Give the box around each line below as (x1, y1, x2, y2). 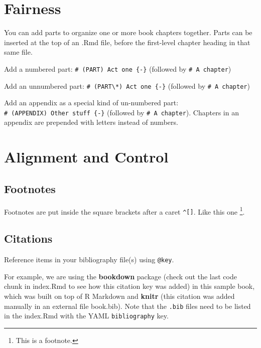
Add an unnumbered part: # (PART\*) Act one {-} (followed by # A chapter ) (4, 80, 250, 91)
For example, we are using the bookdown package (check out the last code (4, 271, 237, 281)
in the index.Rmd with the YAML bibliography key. (4, 310, 169, 321)
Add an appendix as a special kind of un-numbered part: (4, 97, 179, 108)
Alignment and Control (4, 146, 169, 167)
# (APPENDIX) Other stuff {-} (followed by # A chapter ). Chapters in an (4, 107, 239, 117)
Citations (4, 231, 53, 246)
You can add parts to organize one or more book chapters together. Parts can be (4, 27, 252, 38)
